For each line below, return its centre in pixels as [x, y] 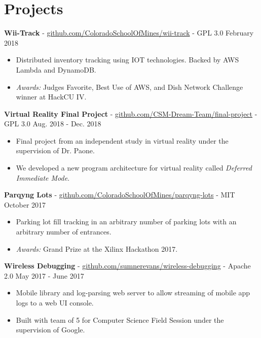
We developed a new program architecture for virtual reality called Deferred [134, 168]
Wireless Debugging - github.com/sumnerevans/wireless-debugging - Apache [127, 266]
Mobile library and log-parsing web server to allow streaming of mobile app [133, 293]
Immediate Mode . [43, 177]
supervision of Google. [50, 330]
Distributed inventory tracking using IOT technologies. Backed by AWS [127, 60]
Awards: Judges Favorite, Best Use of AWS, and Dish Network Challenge [129, 87]
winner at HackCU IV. [51, 97]
